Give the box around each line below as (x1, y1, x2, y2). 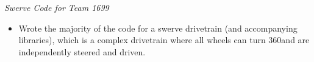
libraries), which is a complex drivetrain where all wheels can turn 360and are (18, 33, 310, 46)
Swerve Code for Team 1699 (4, 1, 109, 13)
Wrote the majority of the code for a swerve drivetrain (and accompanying (18, 21, 298, 34)
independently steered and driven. (18, 45, 146, 58)
